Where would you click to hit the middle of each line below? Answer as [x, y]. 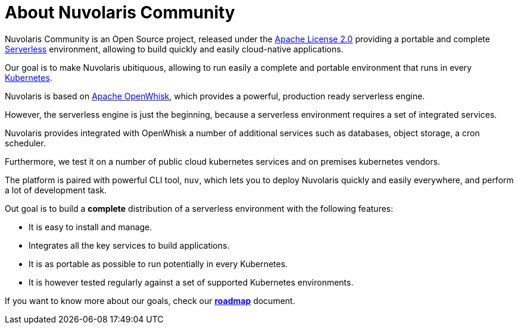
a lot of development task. [56, 190]
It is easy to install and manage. [91, 227]
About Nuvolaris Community [120, 12]
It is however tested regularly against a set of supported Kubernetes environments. [191, 282]
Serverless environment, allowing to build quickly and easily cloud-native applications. [174, 49]
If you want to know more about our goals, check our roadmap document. [150, 300]
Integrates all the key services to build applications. [129, 245]
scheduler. [25, 143]
